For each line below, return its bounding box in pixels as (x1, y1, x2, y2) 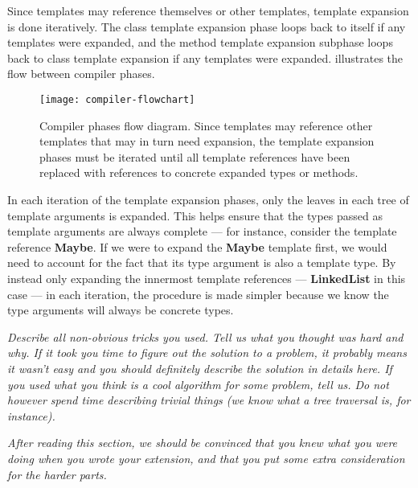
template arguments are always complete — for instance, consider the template (7, 223, 397, 240)
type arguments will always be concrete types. (7, 301, 234, 318)
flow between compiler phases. (7, 65, 155, 82)
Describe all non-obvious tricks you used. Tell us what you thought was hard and (7, 328, 404, 345)
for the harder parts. (7, 465, 107, 482)
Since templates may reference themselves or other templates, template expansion (7, 2, 409, 18)
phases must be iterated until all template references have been (39, 148, 350, 165)
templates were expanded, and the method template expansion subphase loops (7, 34, 393, 51)
